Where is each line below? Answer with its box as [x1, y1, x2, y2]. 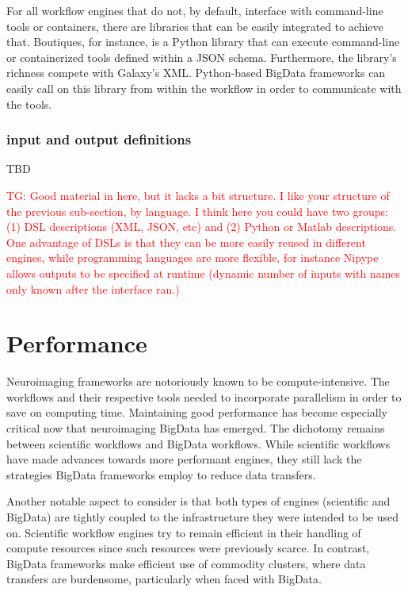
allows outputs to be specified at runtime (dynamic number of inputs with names [6, 264, 401, 281]
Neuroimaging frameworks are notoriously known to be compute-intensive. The [6, 373, 390, 390]
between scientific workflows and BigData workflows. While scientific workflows [6, 435, 391, 452]
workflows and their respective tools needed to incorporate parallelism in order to [6, 388, 402, 405]
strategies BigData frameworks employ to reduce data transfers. [6, 466, 316, 482]
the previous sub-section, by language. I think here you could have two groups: [6, 202, 388, 219]
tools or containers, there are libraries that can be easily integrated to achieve [6, 17, 383, 34]
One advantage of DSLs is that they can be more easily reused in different [6, 233, 366, 250]
